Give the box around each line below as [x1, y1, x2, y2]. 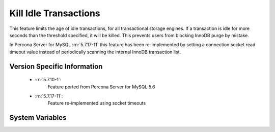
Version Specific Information [9, 62, 103, 71]
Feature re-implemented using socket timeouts [47, 100, 146, 106]
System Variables [9, 113, 67, 122]
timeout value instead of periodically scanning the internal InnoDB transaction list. [9, 49, 181, 55]
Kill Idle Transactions [9, 8, 100, 19]
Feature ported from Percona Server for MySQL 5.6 [47, 84, 155, 90]
